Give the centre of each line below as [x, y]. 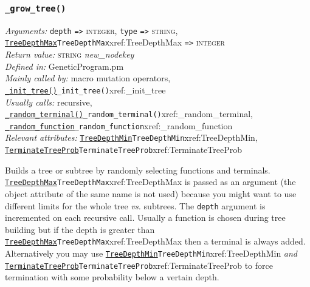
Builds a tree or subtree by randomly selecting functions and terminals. [138, 170]
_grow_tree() [36, 8]
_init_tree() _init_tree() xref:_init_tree [85, 89]
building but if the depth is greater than [80, 229]
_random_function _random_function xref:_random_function [119, 125]
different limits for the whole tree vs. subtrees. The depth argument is [135, 205]
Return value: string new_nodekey [70, 54]
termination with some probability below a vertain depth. [112, 277]
